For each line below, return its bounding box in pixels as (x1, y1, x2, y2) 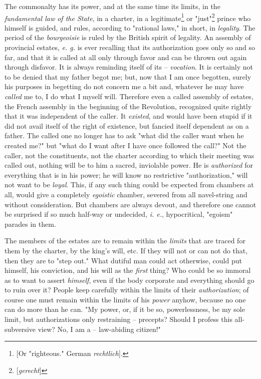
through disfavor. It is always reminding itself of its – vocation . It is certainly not (5, 62, 253, 72)
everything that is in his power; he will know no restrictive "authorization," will (5, 169, 248, 180)
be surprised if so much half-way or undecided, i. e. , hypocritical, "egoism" (5, 209, 233, 219)
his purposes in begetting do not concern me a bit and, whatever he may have (5, 81, 244, 92)
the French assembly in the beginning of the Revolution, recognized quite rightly (5, 101, 252, 111)
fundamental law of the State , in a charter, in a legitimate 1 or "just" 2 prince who (5, 11, 251, 23)
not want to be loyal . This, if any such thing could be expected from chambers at (5, 179, 254, 190)
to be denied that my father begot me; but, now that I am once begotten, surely (5, 71, 251, 82)
